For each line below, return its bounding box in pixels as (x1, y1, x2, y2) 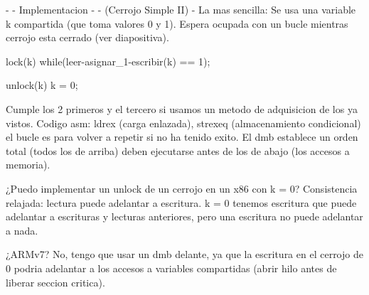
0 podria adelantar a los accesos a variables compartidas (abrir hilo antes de (6, 260, 337, 275)
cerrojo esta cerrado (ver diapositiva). (6, 30, 169, 45)
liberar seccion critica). (6, 274, 105, 289)
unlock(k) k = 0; (6, 77, 78, 92)
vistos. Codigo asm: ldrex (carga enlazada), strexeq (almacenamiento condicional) (6, 115, 361, 130)
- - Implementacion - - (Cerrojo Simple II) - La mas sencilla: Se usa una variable (6, 2, 356, 16)
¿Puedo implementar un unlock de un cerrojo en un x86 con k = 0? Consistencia (6, 181, 358, 195)
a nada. (6, 222, 38, 237)
